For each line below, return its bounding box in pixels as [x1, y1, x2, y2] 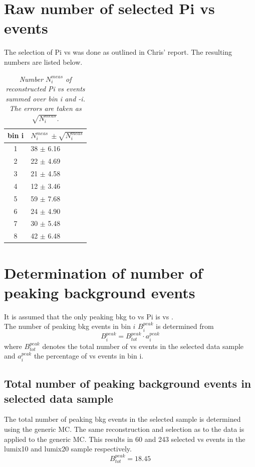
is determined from [155, 321, 214, 331]
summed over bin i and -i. [6, 93, 85, 103]
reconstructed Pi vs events [6, 83, 85, 94]
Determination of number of [4, 262, 203, 283]
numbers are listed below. [4, 56, 83, 67]
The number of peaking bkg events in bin [4, 321, 131, 331]
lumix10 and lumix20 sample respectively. [4, 443, 132, 454]
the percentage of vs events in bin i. [34, 351, 144, 361]
